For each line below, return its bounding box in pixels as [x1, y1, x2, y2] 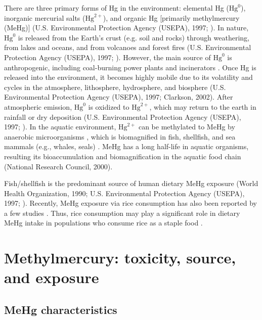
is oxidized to [88, 101, 129, 112]
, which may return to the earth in [149, 101, 256, 112]
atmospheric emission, [4, 101, 72, 112]
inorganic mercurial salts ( [4, 12, 85, 23]
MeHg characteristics [4, 302, 117, 317]
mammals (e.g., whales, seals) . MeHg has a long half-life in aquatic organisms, [4, 141, 249, 152]
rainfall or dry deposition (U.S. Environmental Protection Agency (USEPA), [4, 111, 241, 122]
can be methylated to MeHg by [138, 121, 235, 132]
